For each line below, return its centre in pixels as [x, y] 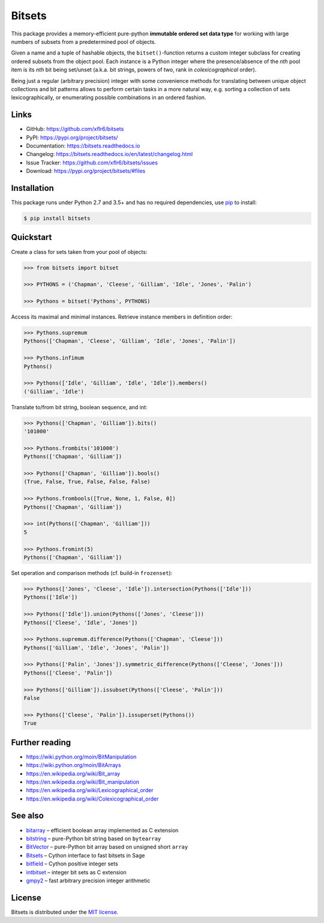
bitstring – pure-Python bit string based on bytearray [94, 838]
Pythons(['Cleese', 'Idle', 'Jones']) [81, 622]
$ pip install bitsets [57, 218]
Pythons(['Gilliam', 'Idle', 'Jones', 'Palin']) [97, 648]
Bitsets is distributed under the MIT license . [65, 912]
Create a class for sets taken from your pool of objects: [79, 251]
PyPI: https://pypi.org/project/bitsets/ [72, 137]
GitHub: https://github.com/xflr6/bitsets [75, 129]
